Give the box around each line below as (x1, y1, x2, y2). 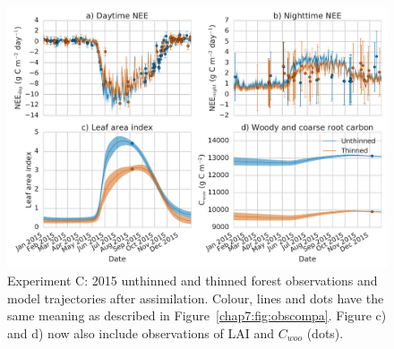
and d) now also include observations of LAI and (7, 323, 274, 342)
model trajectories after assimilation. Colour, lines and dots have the (7, 288, 384, 307)
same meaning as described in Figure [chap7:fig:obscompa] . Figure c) (7, 306, 387, 325)
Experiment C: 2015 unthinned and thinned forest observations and (7, 271, 378, 290)
